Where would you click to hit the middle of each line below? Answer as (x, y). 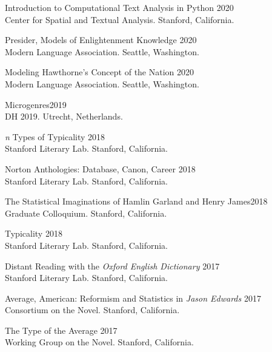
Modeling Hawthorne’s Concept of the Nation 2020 (100, 72)
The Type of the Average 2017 (61, 330)
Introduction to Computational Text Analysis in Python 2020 (119, 7)
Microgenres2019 (36, 104)
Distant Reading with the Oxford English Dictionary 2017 (112, 266)
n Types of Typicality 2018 (55, 136)
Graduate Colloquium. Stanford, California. (86, 213)
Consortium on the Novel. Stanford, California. (92, 310)
